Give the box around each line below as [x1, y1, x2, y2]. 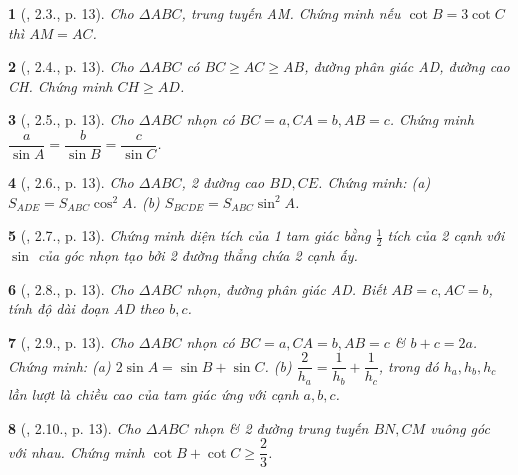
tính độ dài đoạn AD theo [8, 298, 165, 319]
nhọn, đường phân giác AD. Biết [186, 278, 387, 299]
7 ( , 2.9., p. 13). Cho [8, 331, 134, 352]
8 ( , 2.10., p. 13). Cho [8, 417, 141, 438]
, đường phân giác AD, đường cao [304, 56, 510, 77]
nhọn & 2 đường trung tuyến [193, 417, 369, 438]
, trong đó [378, 355, 439, 376]
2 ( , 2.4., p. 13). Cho [8, 56, 134, 77]
